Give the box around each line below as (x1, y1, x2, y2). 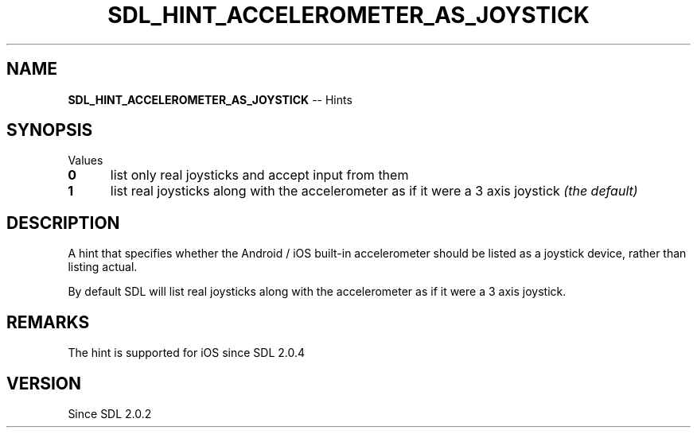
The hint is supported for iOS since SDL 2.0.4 (68, 346, 306, 360)
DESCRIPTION (6, 212, 120, 233)
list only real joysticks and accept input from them (110, 167, 409, 184)
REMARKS (6, 312, 90, 332)
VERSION (6, 373, 82, 393)
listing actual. (68, 260, 138, 274)
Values (68, 153, 103, 168)
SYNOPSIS (6, 120, 93, 141)
